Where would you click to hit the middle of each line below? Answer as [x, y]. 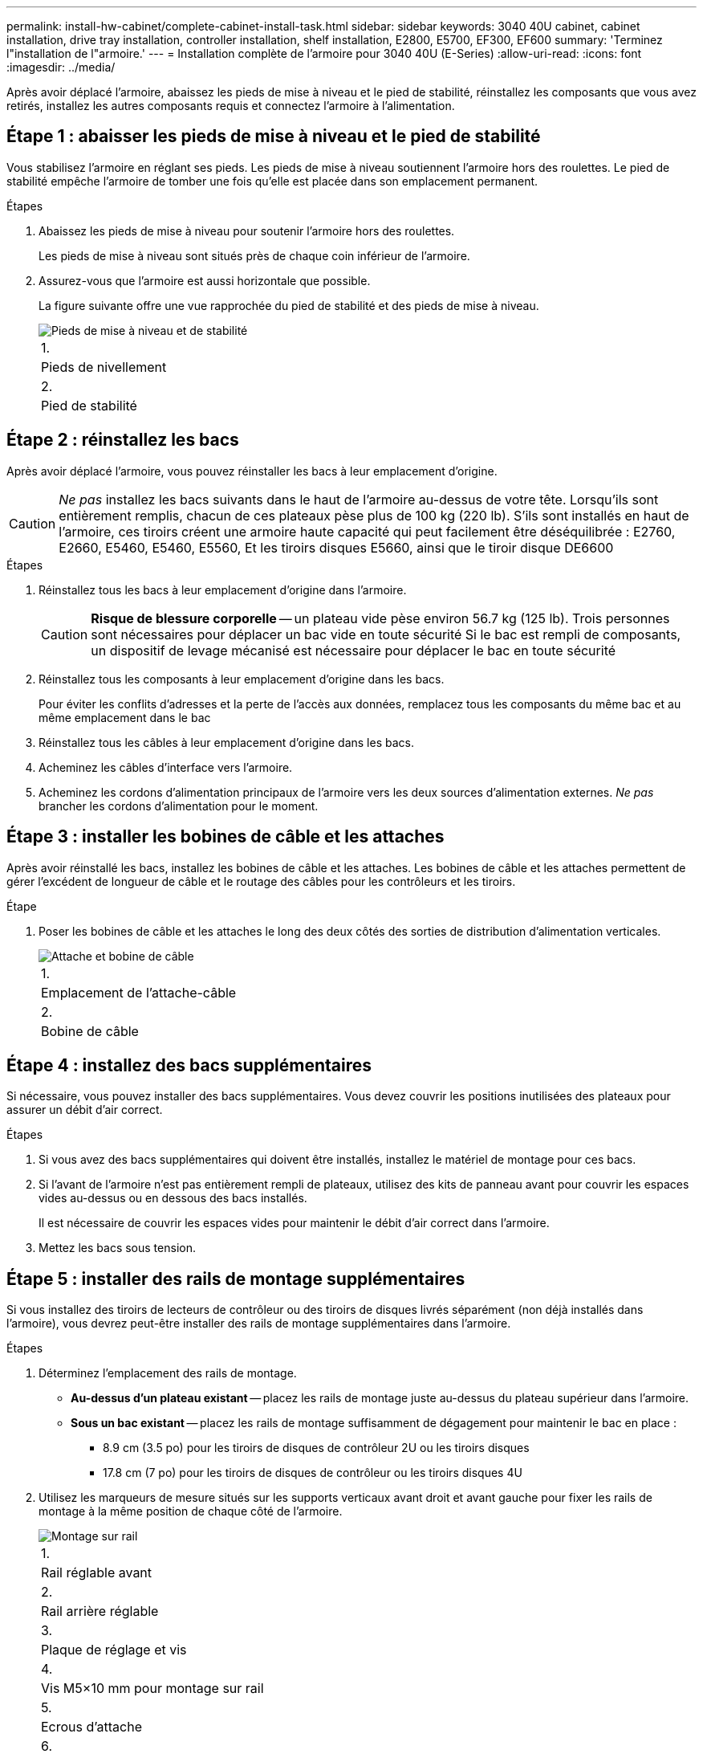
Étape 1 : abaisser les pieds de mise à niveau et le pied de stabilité [274, 137]
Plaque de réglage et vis [114, 1650]
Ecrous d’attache [92, 1727]
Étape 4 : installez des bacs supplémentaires [189, 1065]
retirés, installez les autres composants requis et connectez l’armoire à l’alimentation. [231, 106]
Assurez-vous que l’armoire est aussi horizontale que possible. [205, 280]
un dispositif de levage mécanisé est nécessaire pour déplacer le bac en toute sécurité [354, 650]
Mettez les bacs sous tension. [117, 1248]
